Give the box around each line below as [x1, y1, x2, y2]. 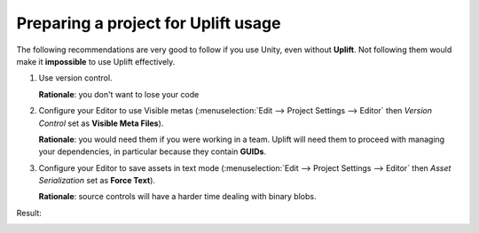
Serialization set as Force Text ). [38, 175, 155, 186]
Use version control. [38, 73, 113, 83]
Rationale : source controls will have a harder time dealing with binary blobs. [38, 191, 317, 202]
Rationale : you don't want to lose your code [38, 89, 200, 99]
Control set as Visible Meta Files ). [38, 118, 164, 128]
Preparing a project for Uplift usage [16, 13, 281, 33]
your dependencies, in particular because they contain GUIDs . [38, 146, 267, 157]
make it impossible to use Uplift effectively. [16, 56, 176, 66]
